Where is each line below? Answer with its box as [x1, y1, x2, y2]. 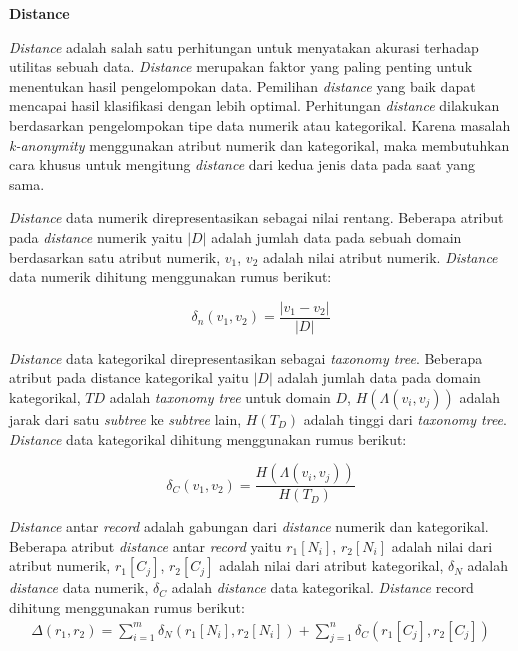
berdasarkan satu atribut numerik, [9, 246, 221, 267]
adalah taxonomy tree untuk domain [109, 386, 331, 407]
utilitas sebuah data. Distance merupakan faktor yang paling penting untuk [9, 56, 473, 77]
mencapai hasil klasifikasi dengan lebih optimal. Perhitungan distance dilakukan [9, 95, 500, 116]
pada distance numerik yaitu [9, 226, 183, 247]
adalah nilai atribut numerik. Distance [262, 246, 498, 267]
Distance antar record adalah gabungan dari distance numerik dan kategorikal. [9, 516, 489, 537]
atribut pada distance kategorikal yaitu [9, 367, 249, 388]
